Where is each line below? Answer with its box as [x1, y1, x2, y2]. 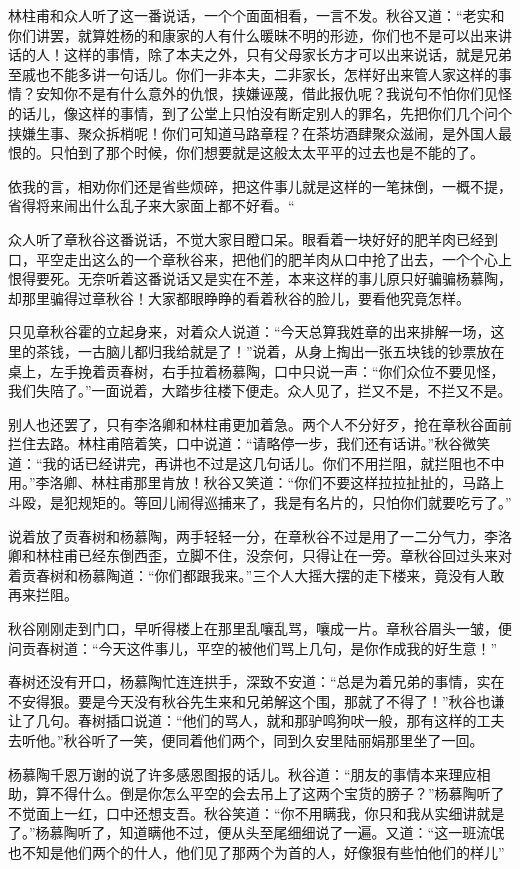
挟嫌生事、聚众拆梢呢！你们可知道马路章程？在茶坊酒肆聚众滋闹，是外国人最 [8, 122, 512, 143]
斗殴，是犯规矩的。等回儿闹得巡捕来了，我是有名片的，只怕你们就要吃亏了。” [8, 492, 512, 513]
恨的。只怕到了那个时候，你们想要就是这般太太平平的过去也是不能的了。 [8, 142, 484, 163]
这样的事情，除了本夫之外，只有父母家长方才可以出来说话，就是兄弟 [63, 44, 512, 65]
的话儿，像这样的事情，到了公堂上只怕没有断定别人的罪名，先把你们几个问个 [8, 102, 512, 123]
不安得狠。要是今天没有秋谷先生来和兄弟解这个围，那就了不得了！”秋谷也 [8, 690, 491, 711]
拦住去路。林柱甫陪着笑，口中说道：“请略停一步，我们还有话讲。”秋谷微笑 [8, 433, 491, 454]
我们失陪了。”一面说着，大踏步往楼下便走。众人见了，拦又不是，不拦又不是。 [8, 380, 512, 401]
